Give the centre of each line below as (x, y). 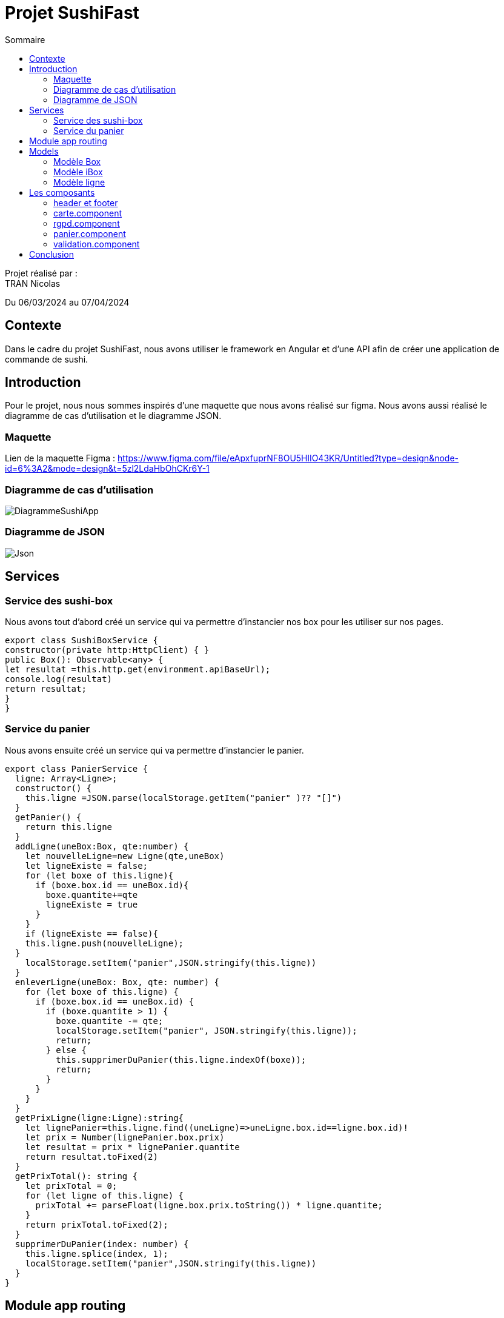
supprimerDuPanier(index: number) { (102, 1244)
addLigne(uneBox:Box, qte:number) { (102, 846)
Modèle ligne (79, 182)
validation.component (97, 244)
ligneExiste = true (92, 904)
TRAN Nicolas (33, 283)
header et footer (86, 202)
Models (44, 151)
